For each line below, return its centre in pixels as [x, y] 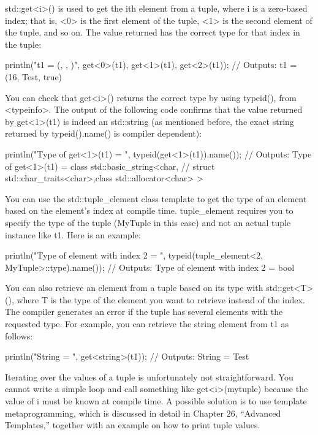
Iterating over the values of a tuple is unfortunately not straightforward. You [149, 376]
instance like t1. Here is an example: [73, 234]
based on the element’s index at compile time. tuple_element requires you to [149, 210]
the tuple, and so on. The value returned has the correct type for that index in [153, 32]
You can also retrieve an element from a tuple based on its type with [134, 288]
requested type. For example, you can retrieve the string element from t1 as [147, 324]
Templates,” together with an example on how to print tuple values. [133, 425]
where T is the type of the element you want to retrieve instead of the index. [161, 299]
